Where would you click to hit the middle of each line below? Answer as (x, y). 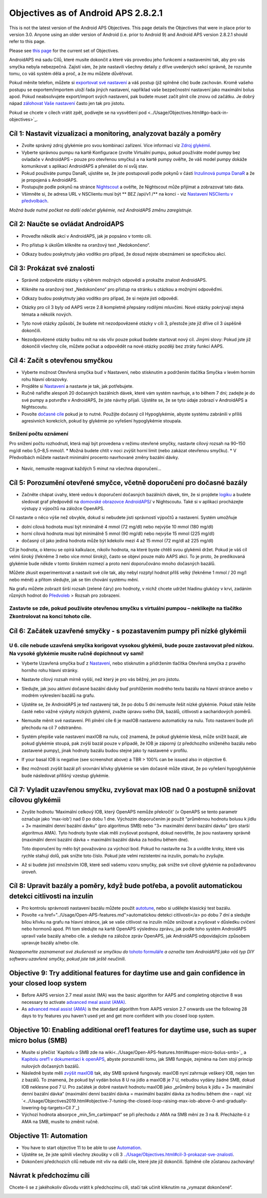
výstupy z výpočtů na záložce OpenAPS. (63, 509)
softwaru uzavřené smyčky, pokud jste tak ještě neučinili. (67, 959)
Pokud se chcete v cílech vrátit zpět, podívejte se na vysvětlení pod (78, 112)
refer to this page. (27, 42)
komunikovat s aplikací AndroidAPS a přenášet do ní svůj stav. (85, 166)
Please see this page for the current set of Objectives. (64, 51)
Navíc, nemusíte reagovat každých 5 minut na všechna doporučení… (91, 469)
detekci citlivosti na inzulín (51, 896)
